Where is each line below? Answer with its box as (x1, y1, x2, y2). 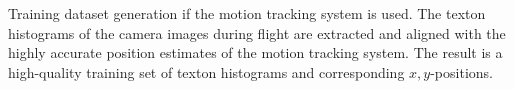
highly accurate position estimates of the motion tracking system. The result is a (8, 42, 503, 63)
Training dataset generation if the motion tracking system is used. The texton (8, 3, 486, 23)
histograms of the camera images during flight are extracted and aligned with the (8, 22, 506, 43)
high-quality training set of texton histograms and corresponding (8, 61, 405, 82)
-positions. (430, 61, 493, 82)
